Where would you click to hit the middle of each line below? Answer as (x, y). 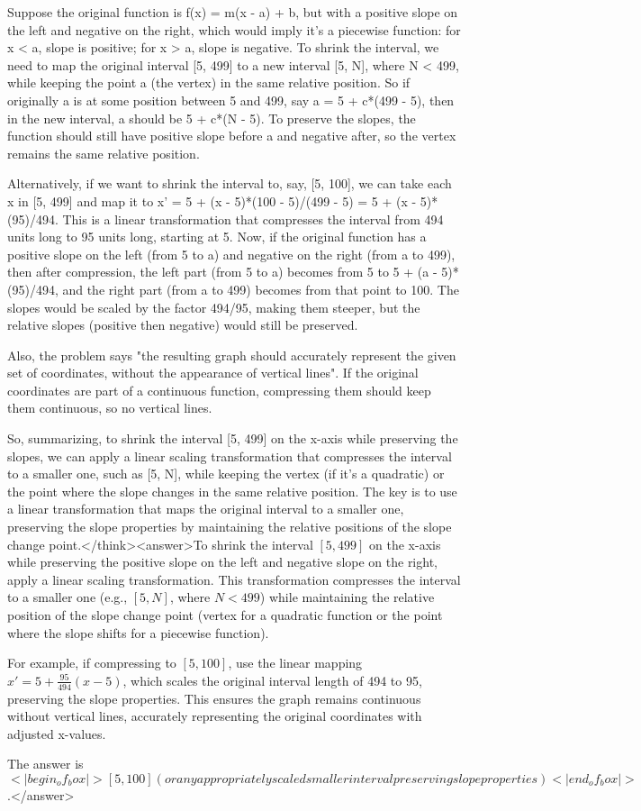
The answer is (45, 764)
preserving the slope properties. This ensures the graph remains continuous (214, 698)
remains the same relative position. (104, 153)
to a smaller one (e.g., (68, 597)
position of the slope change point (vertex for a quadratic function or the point (225, 615)
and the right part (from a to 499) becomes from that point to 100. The (261, 289)
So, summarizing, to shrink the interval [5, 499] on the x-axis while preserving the (233, 438)
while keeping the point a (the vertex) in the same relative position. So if (209, 82)
